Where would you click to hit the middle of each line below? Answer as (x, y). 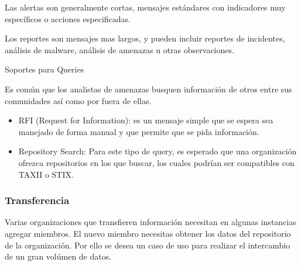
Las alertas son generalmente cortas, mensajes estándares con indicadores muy (145, 7)
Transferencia (37, 200)
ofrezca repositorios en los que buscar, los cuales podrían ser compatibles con (156, 162)
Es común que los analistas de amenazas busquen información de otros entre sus (148, 89)
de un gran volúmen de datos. (58, 256)
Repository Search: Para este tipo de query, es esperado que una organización (158, 151)
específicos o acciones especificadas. (68, 18)
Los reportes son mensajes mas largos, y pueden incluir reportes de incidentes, (145, 38)
